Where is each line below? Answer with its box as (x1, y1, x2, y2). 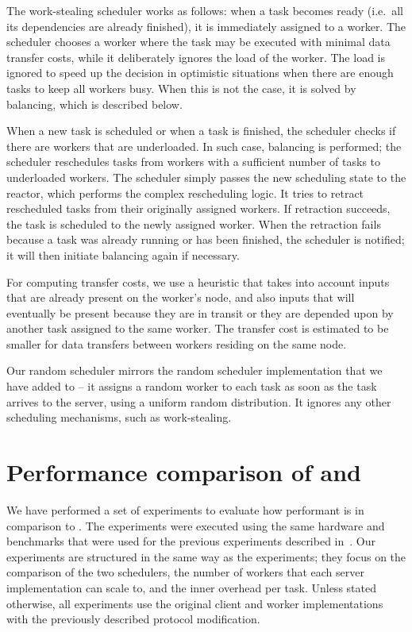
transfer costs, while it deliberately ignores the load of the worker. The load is (6, 48, 385, 65)
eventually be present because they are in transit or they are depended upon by (6, 304, 394, 321)
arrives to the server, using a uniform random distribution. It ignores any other (6, 393, 391, 410)
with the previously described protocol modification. (6, 611, 260, 627)
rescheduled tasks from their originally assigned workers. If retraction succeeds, (6, 200, 391, 217)
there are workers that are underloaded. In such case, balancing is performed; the (6, 137, 402, 154)
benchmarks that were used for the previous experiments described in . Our (6, 533, 375, 549)
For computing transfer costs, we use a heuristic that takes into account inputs (6, 273, 390, 290)
